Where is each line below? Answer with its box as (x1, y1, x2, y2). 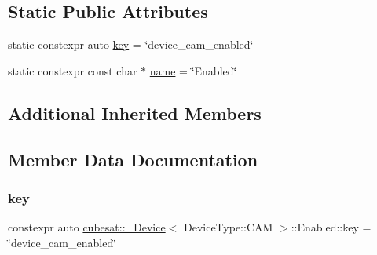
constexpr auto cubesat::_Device (8, 219, 166, 235)
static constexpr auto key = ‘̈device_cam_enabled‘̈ (8, 36, 254, 53)
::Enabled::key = (291, 219, 372, 235)
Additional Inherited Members (8, 100, 262, 125)
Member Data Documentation (8, 147, 258, 171)
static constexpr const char (8, 62, 137, 78)
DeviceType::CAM (183, 219, 273, 235)
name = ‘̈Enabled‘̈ (149, 62, 237, 78)
